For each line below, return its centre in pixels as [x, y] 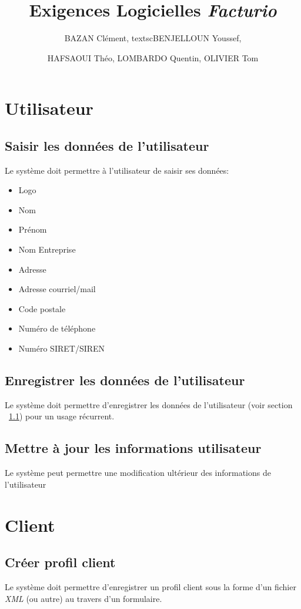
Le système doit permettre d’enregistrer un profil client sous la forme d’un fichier [150, 587]
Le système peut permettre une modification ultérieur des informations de [138, 473]
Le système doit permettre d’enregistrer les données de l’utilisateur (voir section [149, 404]
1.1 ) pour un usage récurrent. [62, 416]
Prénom [33, 229]
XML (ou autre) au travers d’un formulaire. [83, 598]
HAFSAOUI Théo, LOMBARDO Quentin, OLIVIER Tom [153, 57]
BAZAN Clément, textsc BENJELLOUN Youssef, [153, 38]
